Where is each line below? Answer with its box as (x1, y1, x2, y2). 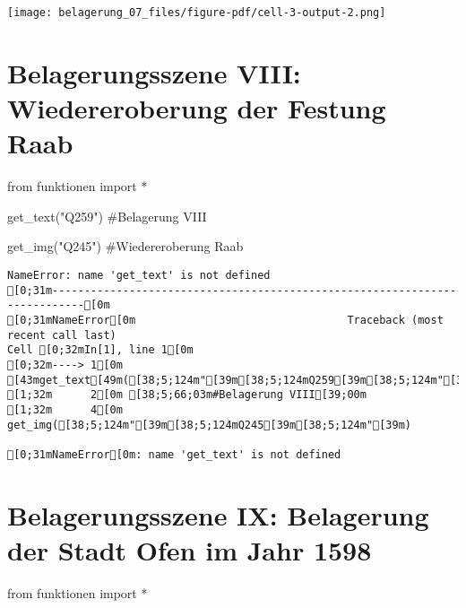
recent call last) (7, 328, 116, 342)
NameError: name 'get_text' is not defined (7, 268, 271, 282)
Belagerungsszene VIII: (7, 54, 301, 91)
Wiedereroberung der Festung (7, 90, 386, 126)
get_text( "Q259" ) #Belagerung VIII (7, 206, 207, 225)
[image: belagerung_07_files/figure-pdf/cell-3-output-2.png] (7, 6, 386, 19)
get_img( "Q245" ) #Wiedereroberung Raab (7, 237, 244, 256)
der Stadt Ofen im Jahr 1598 (7, 531, 372, 568)
